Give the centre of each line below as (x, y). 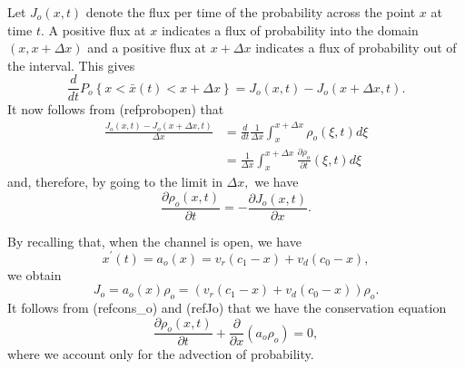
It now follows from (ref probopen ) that (116, 109)
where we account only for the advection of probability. (161, 354)
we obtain (35, 274)
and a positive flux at (147, 48)
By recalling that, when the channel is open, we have (154, 241)
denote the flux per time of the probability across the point (251, 12)
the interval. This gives (71, 65)
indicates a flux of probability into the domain (290, 29)
